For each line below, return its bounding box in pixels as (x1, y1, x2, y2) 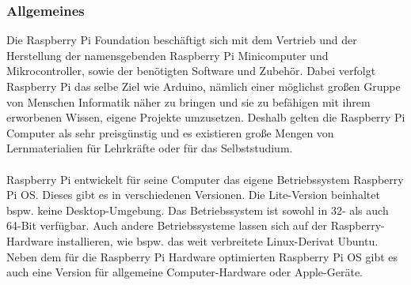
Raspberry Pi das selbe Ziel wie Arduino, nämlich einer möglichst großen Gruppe (6, 78, 401, 94)
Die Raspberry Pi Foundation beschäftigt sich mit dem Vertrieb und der (6, 32, 357, 48)
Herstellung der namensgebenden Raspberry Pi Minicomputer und (6, 47, 329, 63)
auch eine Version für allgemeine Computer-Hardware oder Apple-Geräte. (6, 264, 363, 280)
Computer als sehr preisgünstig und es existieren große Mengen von (6, 124, 334, 141)
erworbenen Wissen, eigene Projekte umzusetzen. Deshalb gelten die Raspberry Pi (6, 109, 405, 126)
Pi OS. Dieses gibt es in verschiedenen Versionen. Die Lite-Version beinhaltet (6, 186, 380, 203)
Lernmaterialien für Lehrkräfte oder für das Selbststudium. (6, 140, 293, 156)
